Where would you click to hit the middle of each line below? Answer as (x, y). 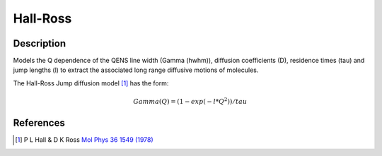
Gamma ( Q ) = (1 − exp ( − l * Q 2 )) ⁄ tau (190, 101)
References (39, 123)
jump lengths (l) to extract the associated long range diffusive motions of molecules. (136, 70)
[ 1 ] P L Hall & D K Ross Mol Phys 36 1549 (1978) (84, 140)
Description (40, 43)
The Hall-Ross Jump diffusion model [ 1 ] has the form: (91, 83)
